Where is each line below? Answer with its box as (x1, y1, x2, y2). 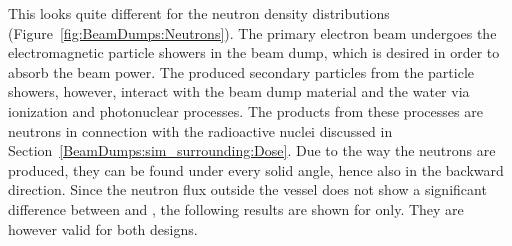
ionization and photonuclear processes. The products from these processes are (8, 100, 483, 121)
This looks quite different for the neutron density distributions (8, 3, 390, 23)
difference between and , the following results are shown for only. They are (8, 198, 464, 219)
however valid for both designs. (8, 218, 198, 239)
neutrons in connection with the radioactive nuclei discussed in (8, 120, 393, 141)
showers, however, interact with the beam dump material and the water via (8, 81, 470, 102)
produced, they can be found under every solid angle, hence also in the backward (8, 159, 504, 180)
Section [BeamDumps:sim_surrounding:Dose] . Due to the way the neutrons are (8, 140, 496, 161)
